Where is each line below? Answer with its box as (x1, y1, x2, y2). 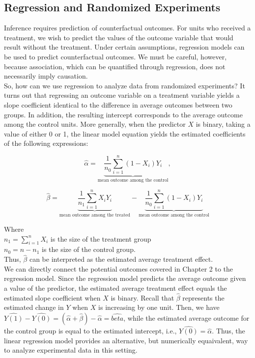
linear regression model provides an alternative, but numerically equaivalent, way (4, 335, 248, 345)
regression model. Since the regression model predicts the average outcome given (4, 273, 246, 283)
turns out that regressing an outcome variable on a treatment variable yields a (4, 90, 240, 100)
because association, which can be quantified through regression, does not (4, 61, 226, 71)
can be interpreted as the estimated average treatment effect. (29, 254, 213, 264)
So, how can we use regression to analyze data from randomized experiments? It (4, 80, 245, 90)
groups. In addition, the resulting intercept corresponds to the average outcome (4, 109, 243, 119)
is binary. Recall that (111, 292, 174, 303)
